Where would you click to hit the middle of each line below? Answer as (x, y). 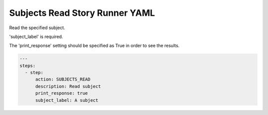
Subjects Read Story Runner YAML (82, 13)
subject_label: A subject (67, 100)
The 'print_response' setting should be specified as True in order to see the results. (94, 46)
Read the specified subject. (37, 28)
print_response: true (62, 93)
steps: (28, 66)
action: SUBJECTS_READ (63, 79)
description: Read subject (68, 86)
